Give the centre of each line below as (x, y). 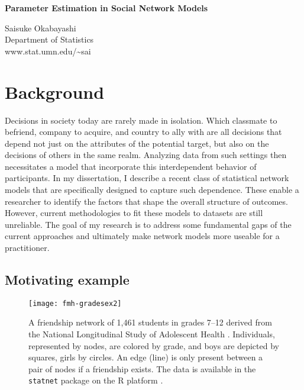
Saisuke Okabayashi (41, 28)
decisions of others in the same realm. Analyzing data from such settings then (146, 155)
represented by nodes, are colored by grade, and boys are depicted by (154, 345)
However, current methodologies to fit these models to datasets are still (134, 213)
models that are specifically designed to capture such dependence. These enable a (152, 190)
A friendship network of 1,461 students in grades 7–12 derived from (150, 322)
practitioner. (27, 248)
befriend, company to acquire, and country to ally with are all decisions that (143, 132)
